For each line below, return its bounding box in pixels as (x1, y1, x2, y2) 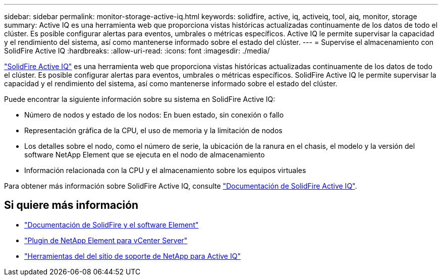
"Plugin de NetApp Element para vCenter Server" (24, 236, 188, 245)
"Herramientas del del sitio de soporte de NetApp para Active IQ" (24, 251, 241, 260)
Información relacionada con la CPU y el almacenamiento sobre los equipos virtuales (24, 166, 306, 175)
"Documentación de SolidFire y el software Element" (24, 220, 199, 229)
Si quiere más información (4, 199, 139, 212)
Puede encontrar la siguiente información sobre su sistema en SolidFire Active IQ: (4, 95, 275, 103)
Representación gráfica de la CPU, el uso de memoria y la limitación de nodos (24, 126, 283, 135)
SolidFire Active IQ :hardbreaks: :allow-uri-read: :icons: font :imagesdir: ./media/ (4, 46, 270, 55)
